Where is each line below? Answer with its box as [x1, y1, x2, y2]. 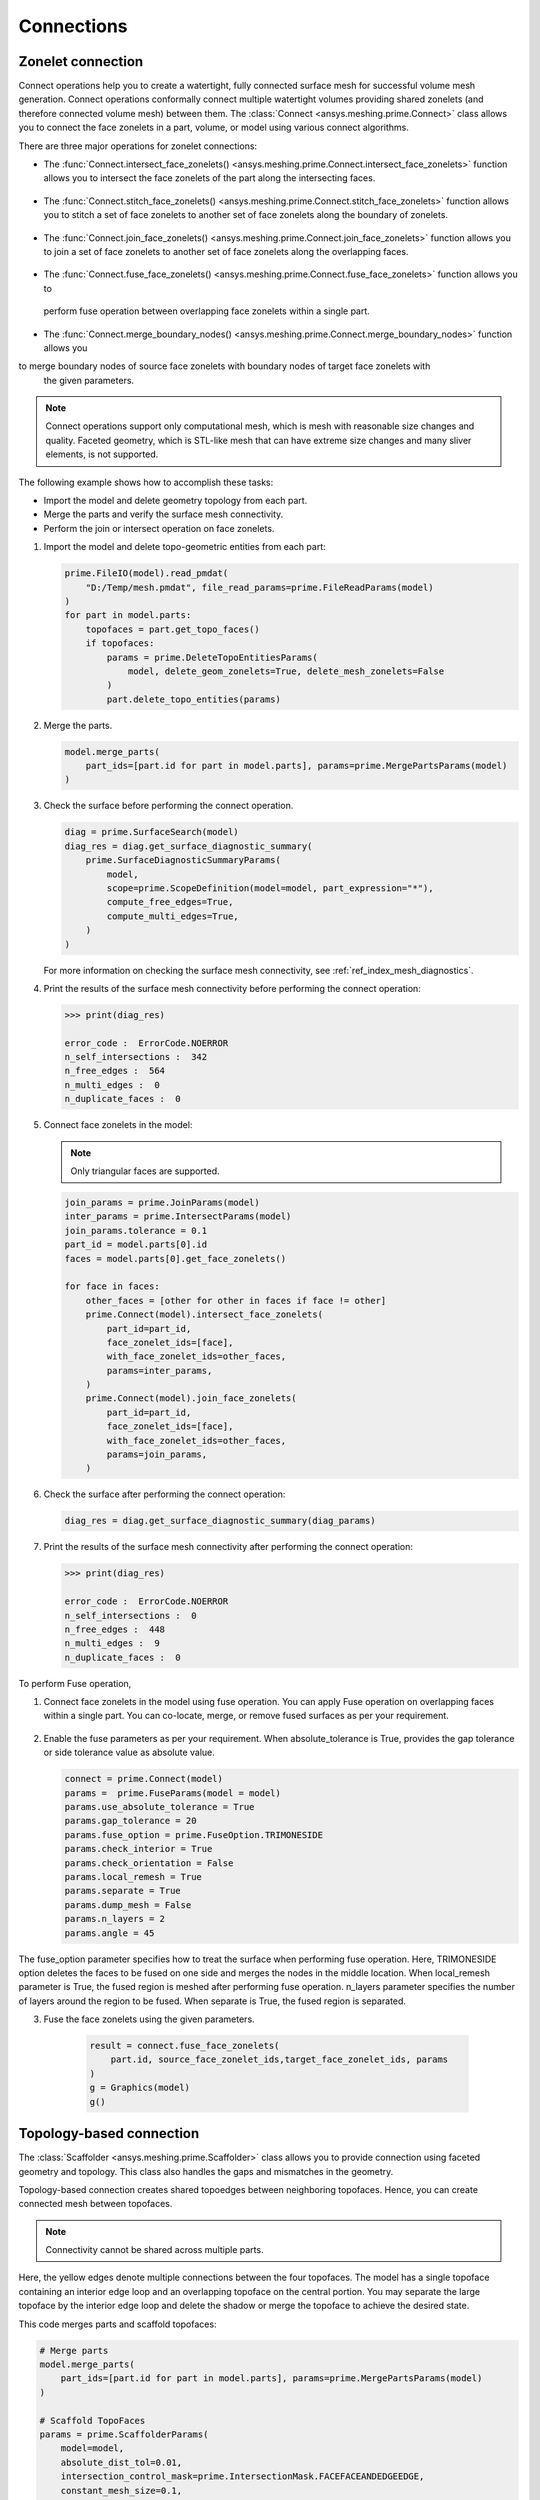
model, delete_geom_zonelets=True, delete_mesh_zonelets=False [127, 665, 445, 677]
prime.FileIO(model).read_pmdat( [64, 568, 229, 579]
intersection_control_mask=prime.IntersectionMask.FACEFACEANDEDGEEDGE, [60, 2471, 425, 2482]
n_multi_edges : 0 [64, 1079, 160, 1090]
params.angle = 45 [64, 1927, 155, 1939]
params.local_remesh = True [64, 1871, 202, 1882]
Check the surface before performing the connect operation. [43, 800, 294, 812]
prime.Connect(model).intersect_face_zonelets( [85, 1309, 324, 1320]
